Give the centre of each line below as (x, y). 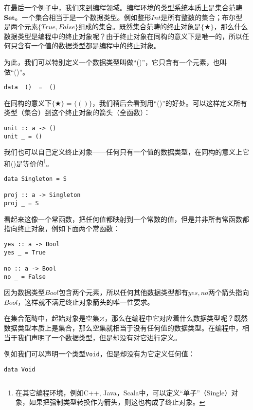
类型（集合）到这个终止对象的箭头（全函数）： (77, 112)
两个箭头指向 (228, 292)
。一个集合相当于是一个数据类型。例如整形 (83, 17)
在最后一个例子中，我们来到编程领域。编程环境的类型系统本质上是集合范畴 (123, 7)
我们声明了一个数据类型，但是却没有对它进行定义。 (99, 337)
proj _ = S (21, 204)
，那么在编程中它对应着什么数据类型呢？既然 (176, 318)
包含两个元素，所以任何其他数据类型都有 (123, 292)
